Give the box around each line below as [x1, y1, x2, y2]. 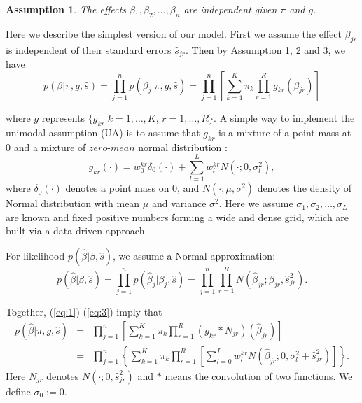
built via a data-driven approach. [6, 223, 148, 238]
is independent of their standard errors [6, 42, 172, 57]
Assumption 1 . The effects [6, 2, 127, 16]
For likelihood [6, 248, 65, 263]
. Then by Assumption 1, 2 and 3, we [186, 42, 346, 57]
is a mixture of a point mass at [218, 125, 351, 139]
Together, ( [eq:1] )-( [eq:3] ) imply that [6, 304, 162, 319]
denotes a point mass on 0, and [65, 181, 200, 195]
